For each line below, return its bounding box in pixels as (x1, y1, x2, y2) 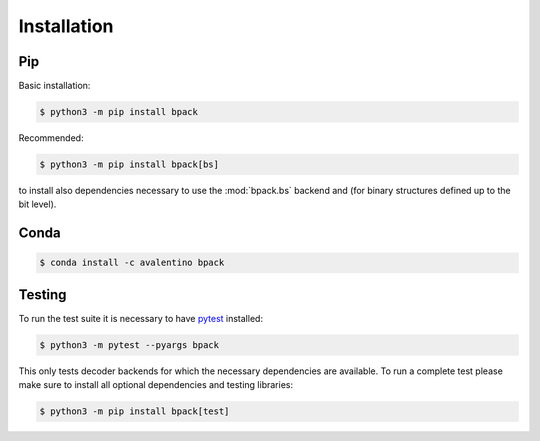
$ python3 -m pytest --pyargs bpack (39, 339, 220, 350)
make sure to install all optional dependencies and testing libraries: (18, 379, 294, 391)
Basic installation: (18, 80, 91, 92)
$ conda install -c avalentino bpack (39, 257, 225, 269)
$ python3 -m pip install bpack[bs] (39, 159, 220, 170)
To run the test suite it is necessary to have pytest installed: (18, 312, 264, 324)
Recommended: (18, 132, 84, 144)
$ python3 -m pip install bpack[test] (39, 406, 230, 417)
